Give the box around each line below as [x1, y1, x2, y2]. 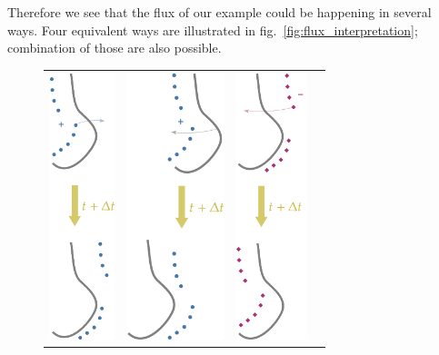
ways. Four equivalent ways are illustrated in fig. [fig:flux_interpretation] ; [7, 20, 418, 39]
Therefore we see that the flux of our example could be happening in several [7, 3, 432, 21]
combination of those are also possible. [7, 38, 222, 57]
